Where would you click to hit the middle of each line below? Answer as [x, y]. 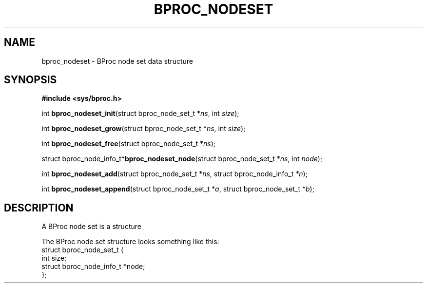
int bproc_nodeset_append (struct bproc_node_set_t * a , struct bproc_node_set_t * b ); [178, 189]
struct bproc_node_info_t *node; [93, 267]
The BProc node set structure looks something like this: [130, 242]
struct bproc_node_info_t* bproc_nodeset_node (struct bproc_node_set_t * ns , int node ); [182, 159]
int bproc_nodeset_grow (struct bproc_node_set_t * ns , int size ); [144, 129]
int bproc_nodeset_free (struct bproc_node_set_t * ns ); [129, 144]
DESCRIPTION [39, 208]
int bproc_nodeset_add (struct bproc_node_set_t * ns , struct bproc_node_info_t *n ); [175, 174]
